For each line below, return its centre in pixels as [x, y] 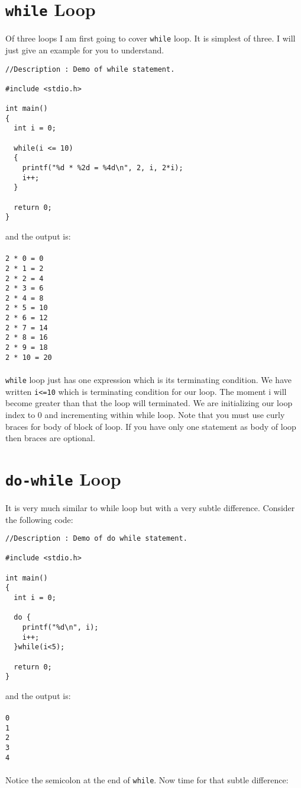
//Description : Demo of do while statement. [96, 539]
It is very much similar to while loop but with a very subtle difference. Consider [150, 507]
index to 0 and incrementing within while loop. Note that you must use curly [145, 414]
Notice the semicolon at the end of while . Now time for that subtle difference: [147, 780]
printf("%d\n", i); [60, 628]
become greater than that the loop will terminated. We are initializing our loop [149, 403]
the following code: [39, 519]
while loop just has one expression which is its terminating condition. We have [148, 379]
